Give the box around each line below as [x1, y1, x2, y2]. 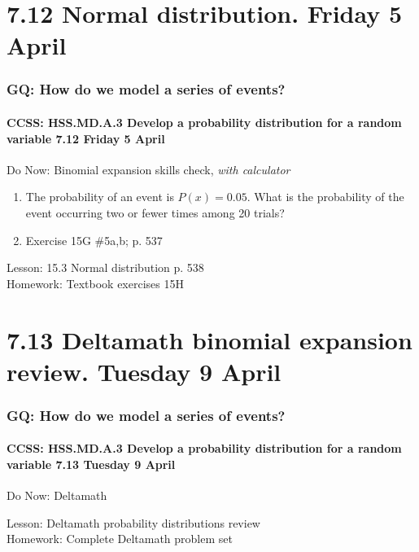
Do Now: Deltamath [7, 487, 107, 504]
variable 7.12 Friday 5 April [7, 129, 165, 147]
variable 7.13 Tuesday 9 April [7, 455, 176, 472]
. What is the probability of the [247, 188, 404, 205]
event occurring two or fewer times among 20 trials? [25, 204, 285, 221]
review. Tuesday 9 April [7, 354, 282, 388]
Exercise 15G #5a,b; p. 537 [25, 231, 163, 248]
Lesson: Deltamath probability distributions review [7, 514, 260, 531]
